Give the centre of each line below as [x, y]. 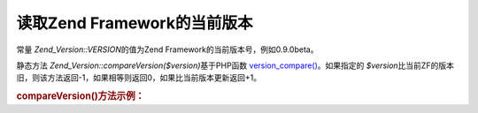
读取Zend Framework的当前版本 [135, 23]
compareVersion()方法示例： [81, 96]
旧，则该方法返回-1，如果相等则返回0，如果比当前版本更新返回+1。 [139, 78]
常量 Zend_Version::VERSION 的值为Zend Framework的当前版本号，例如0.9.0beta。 [167, 49]
